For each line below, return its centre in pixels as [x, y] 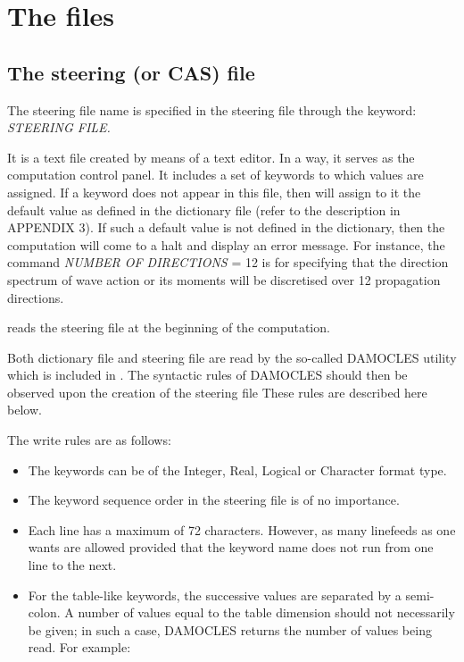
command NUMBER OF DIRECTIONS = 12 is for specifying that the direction [228, 262]
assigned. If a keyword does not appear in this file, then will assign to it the [214, 192]
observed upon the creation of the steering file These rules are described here [217, 392]
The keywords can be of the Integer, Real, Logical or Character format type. [237, 469]
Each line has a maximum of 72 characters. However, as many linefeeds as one [242, 529]
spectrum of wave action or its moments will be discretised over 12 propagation [224, 279]
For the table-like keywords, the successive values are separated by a [215, 595]
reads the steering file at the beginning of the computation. [169, 327]
